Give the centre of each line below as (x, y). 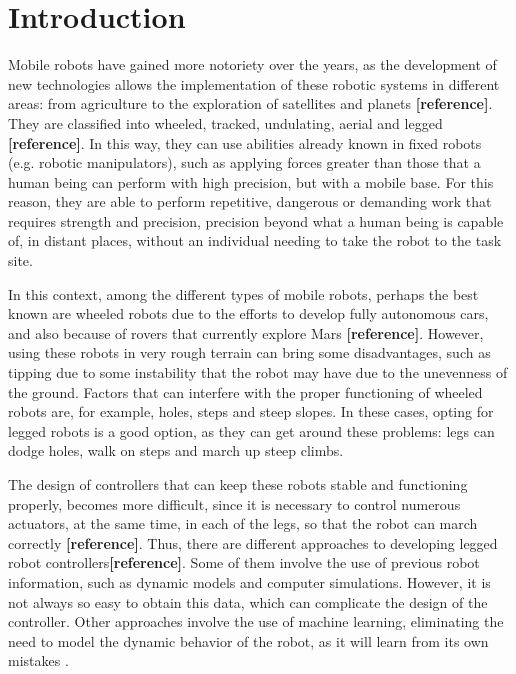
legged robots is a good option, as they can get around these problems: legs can (251, 430)
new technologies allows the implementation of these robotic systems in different (254, 83)
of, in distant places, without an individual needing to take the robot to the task (255, 240)
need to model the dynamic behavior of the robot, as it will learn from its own (248, 640)
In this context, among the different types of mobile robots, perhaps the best (243, 293)
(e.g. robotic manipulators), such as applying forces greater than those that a (244, 162)
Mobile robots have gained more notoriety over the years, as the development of (252, 64)
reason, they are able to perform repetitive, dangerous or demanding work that (250, 201)
